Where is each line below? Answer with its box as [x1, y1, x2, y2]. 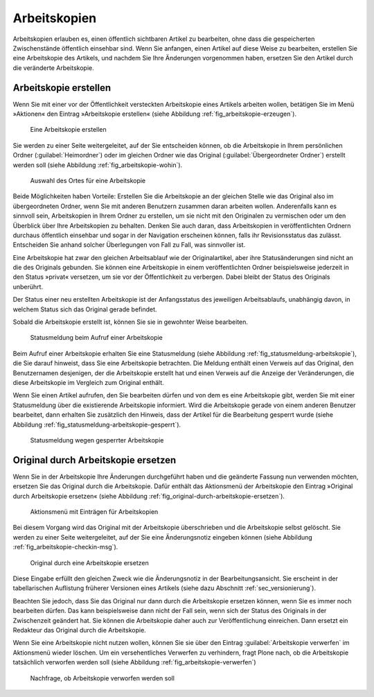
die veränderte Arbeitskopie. [12, 63, 95, 72]
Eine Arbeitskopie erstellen [30, 126, 107, 134]
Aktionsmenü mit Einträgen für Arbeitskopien [30, 508, 159, 516]
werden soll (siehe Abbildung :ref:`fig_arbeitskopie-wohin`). [12, 160, 183, 169]
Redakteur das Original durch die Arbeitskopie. [12, 626, 147, 634]
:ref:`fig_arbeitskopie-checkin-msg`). [12, 543, 118, 551]
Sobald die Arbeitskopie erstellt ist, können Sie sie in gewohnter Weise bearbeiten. [12, 318, 249, 326]
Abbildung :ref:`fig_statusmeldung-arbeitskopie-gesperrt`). [12, 420, 181, 429]
